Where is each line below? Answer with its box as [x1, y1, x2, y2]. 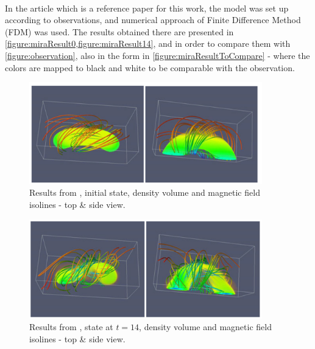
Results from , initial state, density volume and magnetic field [29, 186, 260, 199]
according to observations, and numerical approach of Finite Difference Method [5, 13, 301, 26]
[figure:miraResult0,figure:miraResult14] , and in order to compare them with [5, 37, 291, 50]
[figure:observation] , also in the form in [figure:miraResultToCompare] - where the [5, 49, 310, 61]
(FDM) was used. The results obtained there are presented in [5, 25, 234, 38]
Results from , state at [29, 320, 113, 333]
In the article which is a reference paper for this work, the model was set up [5, 1, 289, 14]
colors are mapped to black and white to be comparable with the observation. [5, 61, 295, 74]
